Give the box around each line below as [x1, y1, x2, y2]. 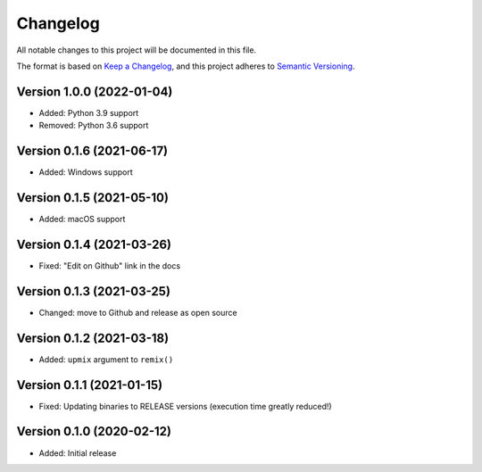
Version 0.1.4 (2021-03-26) [16, 236, 172, 252]
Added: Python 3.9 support [38, 107, 139, 118]
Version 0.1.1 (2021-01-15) [16, 377, 163, 393]
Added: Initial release [38, 447, 117, 459]
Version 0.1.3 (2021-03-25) [16, 284, 171, 299]
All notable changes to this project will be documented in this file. [16, 45, 257, 55]
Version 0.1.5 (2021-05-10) [16, 190, 170, 205]
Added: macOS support [38, 214, 126, 225]
